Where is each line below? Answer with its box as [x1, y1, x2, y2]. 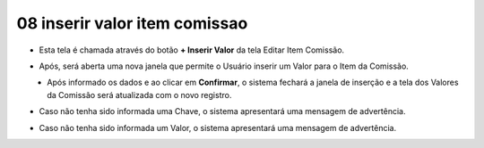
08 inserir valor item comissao [16, 13, 248, 33]
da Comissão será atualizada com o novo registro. [47, 89, 232, 100]
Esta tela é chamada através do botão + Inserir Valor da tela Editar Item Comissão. [39, 45, 345, 55]
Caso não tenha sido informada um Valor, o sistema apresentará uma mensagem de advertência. [39, 122, 397, 133]
